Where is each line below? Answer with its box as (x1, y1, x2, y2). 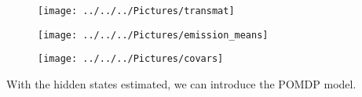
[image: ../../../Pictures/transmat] (38, 5, 235, 16)
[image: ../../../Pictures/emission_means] (38, 29, 269, 41)
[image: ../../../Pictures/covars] (38, 53, 224, 65)
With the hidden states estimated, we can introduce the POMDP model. (6, 75, 357, 92)
